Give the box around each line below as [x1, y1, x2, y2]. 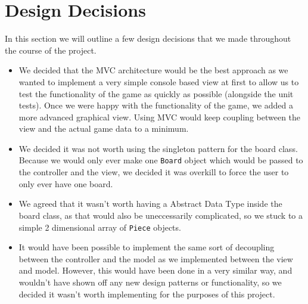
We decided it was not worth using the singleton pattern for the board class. [18, 142, 298, 154]
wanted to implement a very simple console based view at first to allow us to [18, 75, 299, 88]
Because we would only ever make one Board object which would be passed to [18, 154, 303, 166]
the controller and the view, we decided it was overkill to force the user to [18, 166, 289, 178]
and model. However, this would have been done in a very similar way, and [18, 264, 293, 277]
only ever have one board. [18, 177, 113, 190]
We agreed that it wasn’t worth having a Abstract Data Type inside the [18, 197, 282, 210]
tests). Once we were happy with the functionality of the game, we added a [18, 99, 294, 111]
